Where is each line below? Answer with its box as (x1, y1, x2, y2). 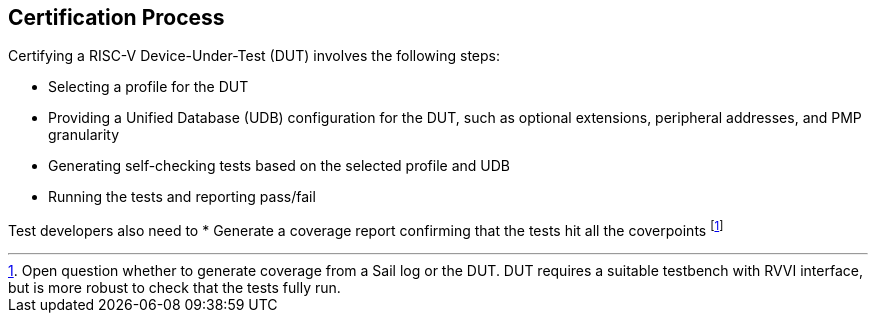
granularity (48, 126, 120, 144)
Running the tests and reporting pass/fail (48, 188, 316, 206)
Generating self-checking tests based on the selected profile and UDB (48, 157, 510, 175)
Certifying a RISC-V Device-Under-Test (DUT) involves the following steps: (8, 47, 500, 65)
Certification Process (8, 5, 225, 30)
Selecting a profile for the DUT (48, 78, 249, 96)
